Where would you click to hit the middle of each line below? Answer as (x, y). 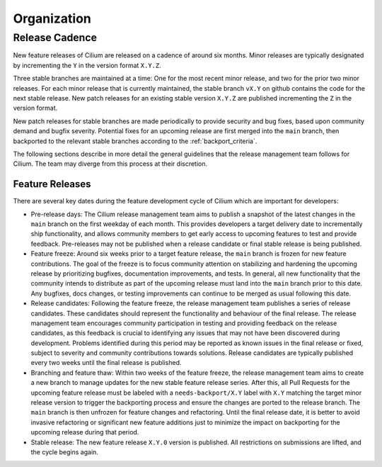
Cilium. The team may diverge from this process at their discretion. (110, 164)
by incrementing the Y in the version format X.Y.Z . (87, 65)
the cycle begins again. (65, 452)
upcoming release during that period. (85, 432)
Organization (52, 18)
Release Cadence (55, 38)
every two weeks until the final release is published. (106, 363)
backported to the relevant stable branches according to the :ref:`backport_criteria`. (135, 141)
